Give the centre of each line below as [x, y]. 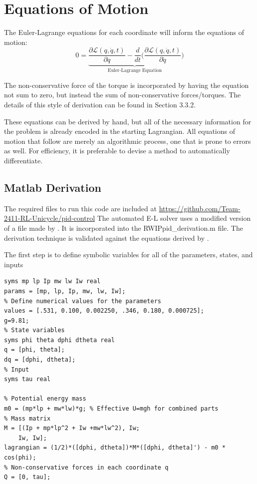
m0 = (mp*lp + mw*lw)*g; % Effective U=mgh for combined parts [111, 409]
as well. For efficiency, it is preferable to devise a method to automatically [117, 151]
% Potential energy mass [45, 399]
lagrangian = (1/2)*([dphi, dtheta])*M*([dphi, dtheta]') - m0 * [115, 448]
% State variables [34, 330]
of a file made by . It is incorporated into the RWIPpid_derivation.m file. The [124, 228]
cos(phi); [20, 458]
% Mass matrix [27, 418]
